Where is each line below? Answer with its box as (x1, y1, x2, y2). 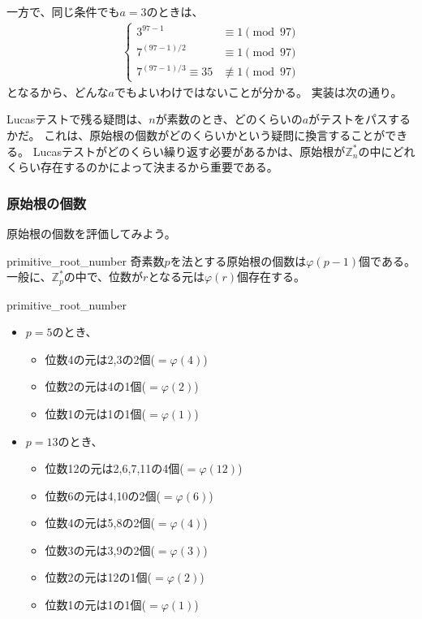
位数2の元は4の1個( (45, 378, 147, 395)
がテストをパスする (308, 110, 411, 128)
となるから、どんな (6, 83, 109, 100)
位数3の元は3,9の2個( (45, 541, 155, 558)
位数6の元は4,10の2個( (45, 487, 161, 504)
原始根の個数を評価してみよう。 (6, 224, 176, 241)
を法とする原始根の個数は (170, 252, 307, 269)
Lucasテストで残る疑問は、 (6, 110, 149, 128)
